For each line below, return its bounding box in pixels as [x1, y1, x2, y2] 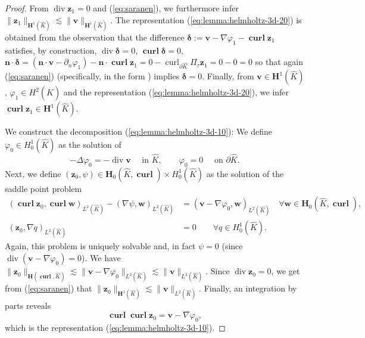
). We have [82, 252, 121, 264]
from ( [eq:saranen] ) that [5, 282, 92, 294]
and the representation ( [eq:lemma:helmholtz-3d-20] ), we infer [63, 86, 289, 98]
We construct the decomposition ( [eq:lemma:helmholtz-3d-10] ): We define [5, 125, 272, 138]
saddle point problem [5, 182, 82, 194]
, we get [271, 265, 300, 277]
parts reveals [5, 299, 51, 312]
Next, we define [5, 167, 61, 179]
